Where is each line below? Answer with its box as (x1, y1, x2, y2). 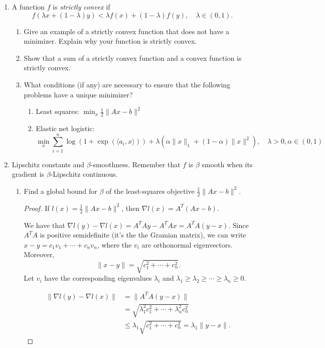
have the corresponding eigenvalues (44, 273, 152, 283)
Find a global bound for (24, 185, 97, 196)
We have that (24, 219, 65, 230)
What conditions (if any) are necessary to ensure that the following (24, 79, 231, 89)
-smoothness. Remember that (90, 159, 181, 169)
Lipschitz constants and (12, 159, 85, 169)
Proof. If (24, 202, 50, 213)
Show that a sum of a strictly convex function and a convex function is (24, 52, 242, 63)
